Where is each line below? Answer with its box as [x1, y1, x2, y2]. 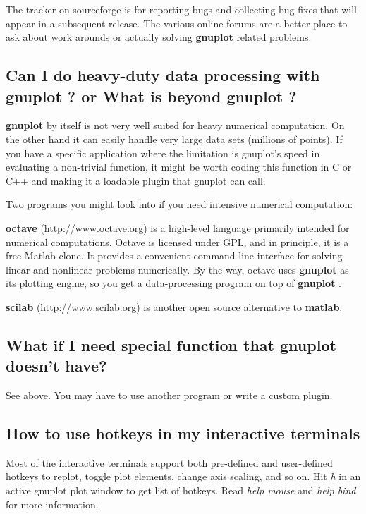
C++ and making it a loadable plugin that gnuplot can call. [6, 173, 266, 188]
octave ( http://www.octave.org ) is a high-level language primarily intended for [6, 220, 350, 235]
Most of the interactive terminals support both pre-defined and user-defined [6, 455, 333, 470]
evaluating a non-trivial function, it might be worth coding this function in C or [6, 159, 352, 174]
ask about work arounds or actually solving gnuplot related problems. [6, 30, 312, 44]
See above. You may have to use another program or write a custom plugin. [6, 388, 333, 403]
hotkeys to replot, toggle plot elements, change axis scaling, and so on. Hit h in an [6, 469, 361, 484]
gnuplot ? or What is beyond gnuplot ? [6, 85, 297, 106]
